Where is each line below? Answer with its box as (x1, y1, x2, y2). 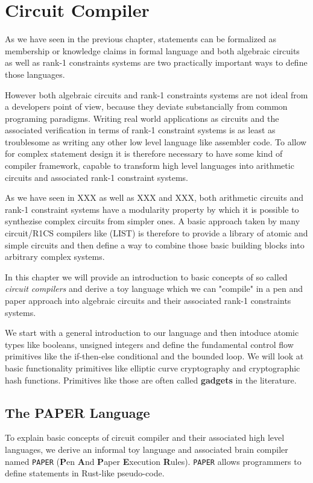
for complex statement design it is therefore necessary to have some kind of (5, 147, 283, 160)
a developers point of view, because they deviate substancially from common (5, 100, 288, 113)
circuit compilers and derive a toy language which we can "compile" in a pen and (5, 282, 303, 295)
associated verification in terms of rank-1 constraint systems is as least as (5, 124, 276, 136)
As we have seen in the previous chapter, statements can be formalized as (5, 33, 277, 45)
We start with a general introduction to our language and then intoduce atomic (5, 326, 299, 339)
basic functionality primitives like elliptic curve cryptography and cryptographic (5, 361, 300, 374)
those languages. (5, 68, 65, 80)
